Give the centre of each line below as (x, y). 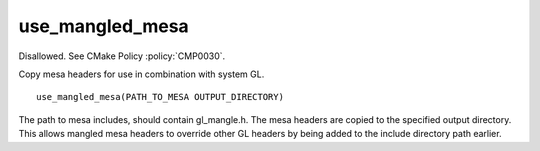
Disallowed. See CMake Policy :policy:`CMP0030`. (122, 56)
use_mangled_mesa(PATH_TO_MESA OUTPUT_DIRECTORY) (160, 97)
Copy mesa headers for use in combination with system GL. (141, 74)
